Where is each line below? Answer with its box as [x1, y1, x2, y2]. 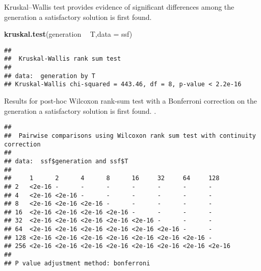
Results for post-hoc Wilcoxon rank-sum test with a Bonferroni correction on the [4, 95, 257, 106]
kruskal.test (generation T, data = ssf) [4, 29, 133, 39]
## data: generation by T [4, 72, 95, 80]
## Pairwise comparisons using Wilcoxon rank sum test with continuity [4, 132, 256, 139]
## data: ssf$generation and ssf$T [4, 157, 128, 165]
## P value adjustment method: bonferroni [4, 259, 150, 267]
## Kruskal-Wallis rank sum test [4, 55, 121, 63]
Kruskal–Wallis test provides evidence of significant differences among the [4, 2, 234, 12]
